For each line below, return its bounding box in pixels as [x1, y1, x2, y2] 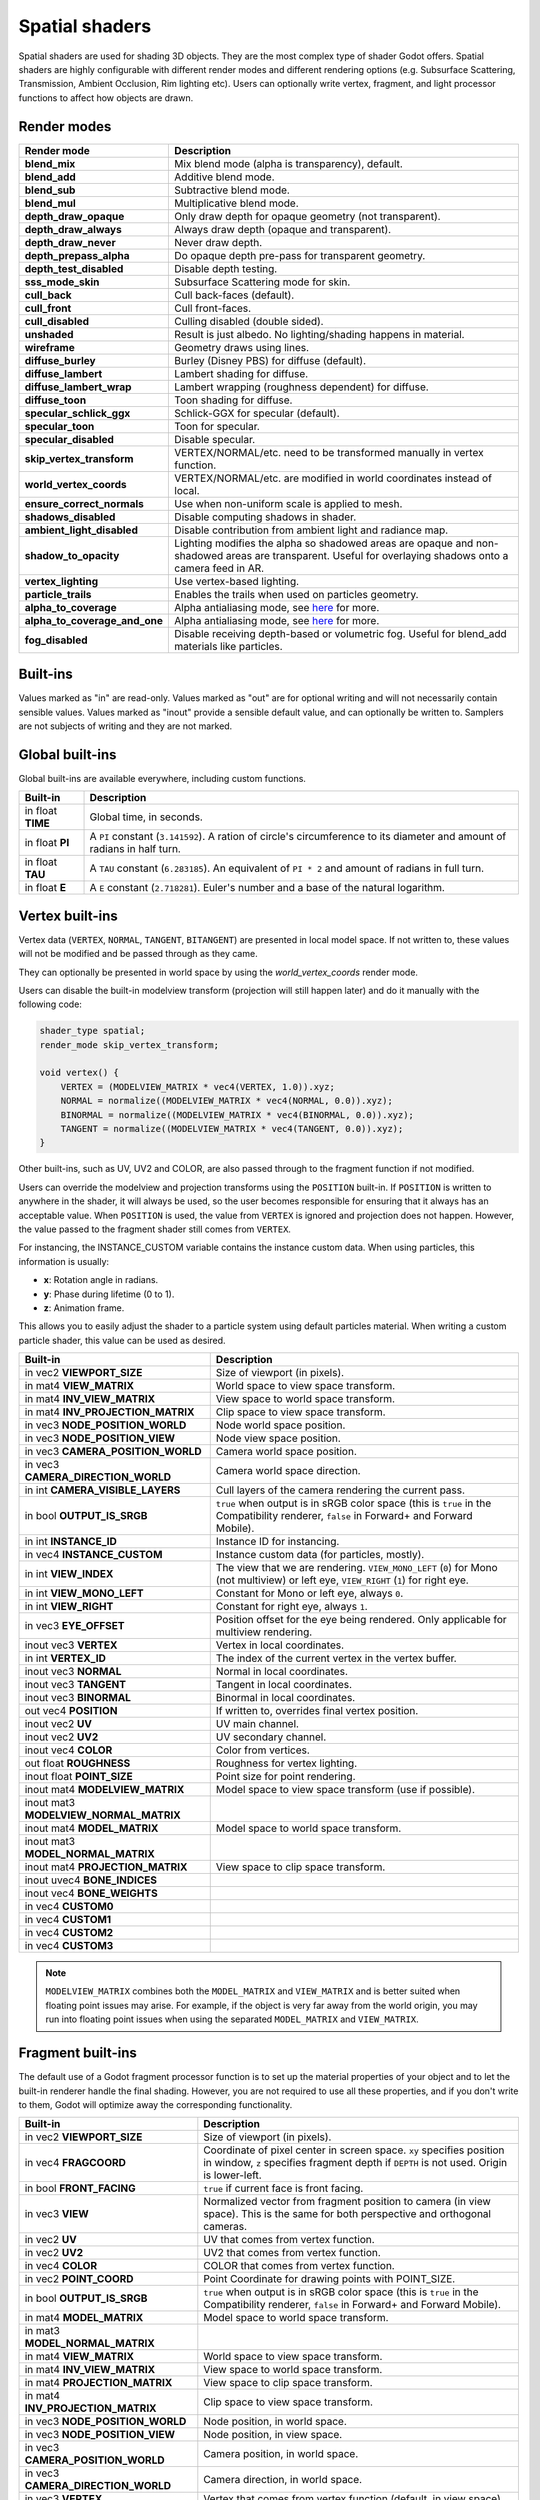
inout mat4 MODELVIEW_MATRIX [24, 1783, 185, 1797]
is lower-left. [203, 2168, 262, 2182]
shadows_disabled [24, 510, 116, 524]
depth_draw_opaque [24, 209, 125, 223]
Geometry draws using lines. [174, 340, 310, 354]
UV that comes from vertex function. [203, 2233, 375, 2247]
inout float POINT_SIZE [24, 1770, 134, 1784]
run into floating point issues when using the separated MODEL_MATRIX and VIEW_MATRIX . [45, 2013, 419, 2025]
